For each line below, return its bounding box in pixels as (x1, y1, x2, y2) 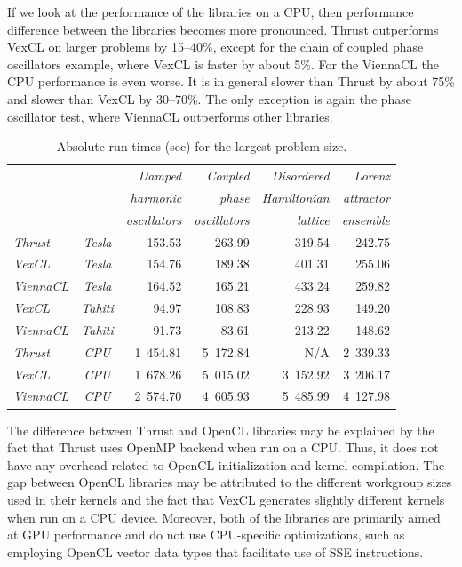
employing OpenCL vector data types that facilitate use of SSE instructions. (7, 542, 424, 561)
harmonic (130, 188, 182, 206)
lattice (297, 210, 330, 228)
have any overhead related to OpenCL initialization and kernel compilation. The (7, 455, 445, 474)
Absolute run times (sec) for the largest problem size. (56, 137, 347, 156)
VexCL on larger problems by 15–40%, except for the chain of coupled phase (7, 37, 424, 56)
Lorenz (354, 166, 391, 184)
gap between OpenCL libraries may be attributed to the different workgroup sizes (7, 473, 452, 491)
